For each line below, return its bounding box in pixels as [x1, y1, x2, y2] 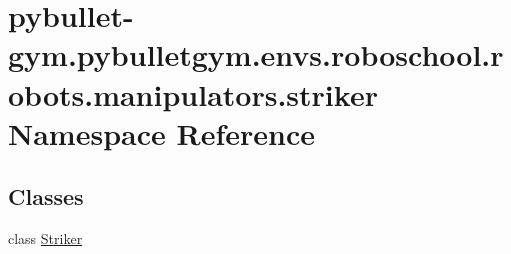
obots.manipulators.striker [8, 73, 378, 114]
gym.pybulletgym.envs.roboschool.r [8, 34, 504, 75]
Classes [8, 181, 84, 212]
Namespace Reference [8, 112, 315, 153]
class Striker [8, 228, 83, 249]
